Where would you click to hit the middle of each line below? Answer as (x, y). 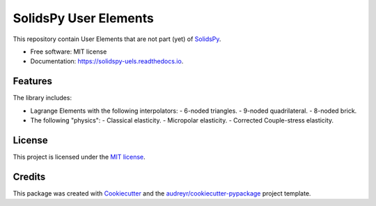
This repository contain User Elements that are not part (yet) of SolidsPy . (117, 39)
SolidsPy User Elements (84, 18)
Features (32, 81)
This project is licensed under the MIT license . (79, 157)
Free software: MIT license (69, 51)
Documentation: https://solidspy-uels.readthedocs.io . (107, 61)
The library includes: (42, 98)
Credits (29, 176)
